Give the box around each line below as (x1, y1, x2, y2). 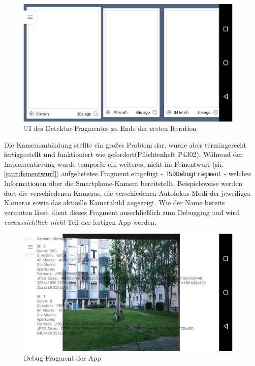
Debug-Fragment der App (24, 353, 101, 363)
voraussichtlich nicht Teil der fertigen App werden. (4, 216, 157, 227)
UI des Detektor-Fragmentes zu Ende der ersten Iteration (24, 123, 196, 133)
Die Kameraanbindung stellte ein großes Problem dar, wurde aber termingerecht (4, 139, 247, 150)
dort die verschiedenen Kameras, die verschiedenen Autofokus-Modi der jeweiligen (4, 187, 251, 198)
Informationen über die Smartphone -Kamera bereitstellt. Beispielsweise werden (4, 178, 243, 188)
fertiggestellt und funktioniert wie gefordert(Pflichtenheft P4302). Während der (4, 149, 243, 159)
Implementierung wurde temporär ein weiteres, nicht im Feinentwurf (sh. (4, 158, 223, 169)
